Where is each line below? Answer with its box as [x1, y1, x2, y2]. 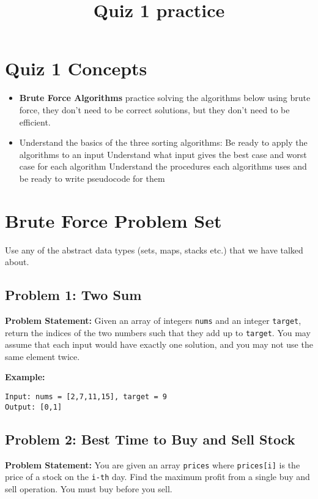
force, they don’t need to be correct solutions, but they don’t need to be [19, 103, 290, 116]
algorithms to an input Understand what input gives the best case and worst [19, 148, 307, 160]
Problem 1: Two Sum [5, 285, 142, 304]
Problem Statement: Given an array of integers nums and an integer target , [5, 313, 301, 326]
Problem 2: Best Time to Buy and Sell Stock [5, 429, 295, 448]
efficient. [19, 115, 51, 128]
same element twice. [5, 350, 80, 362]
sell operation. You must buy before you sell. [5, 482, 172, 495]
